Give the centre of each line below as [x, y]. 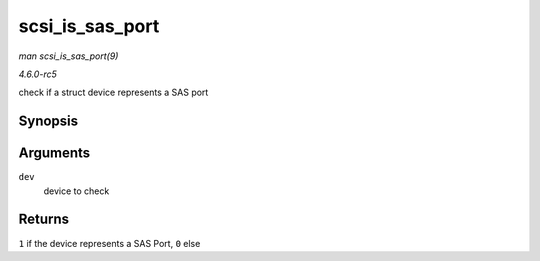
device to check [76, 191]
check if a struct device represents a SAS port [113, 92]
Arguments [54, 153]
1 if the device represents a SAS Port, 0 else [109, 243]
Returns [44, 219]
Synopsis [48, 121]
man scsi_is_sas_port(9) [68, 56]
